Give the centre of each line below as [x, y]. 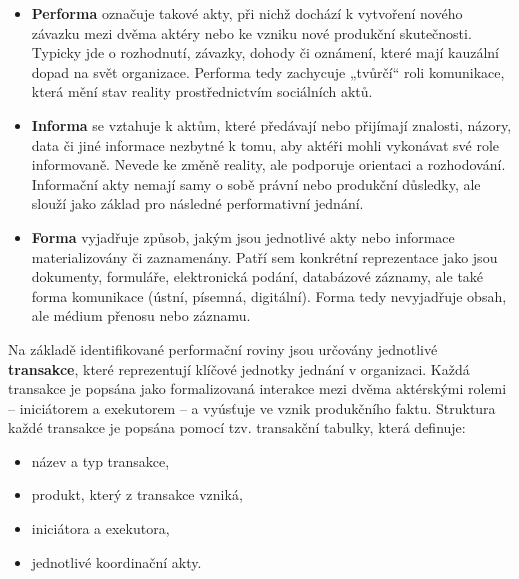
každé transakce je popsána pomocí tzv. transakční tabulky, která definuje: [237, 427]
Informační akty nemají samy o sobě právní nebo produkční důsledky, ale [256, 183]
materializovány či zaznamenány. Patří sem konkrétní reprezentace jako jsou [264, 256]
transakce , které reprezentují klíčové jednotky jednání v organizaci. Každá [239, 368]
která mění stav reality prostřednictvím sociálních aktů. [202, 91]
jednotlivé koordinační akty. [116, 561]
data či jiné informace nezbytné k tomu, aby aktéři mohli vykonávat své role [265, 144]
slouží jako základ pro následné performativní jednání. [197, 203]
